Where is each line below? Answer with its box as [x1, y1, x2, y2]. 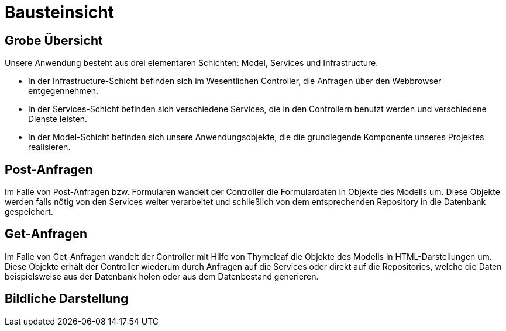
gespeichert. [5, 207, 53, 217]
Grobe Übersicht [5, 33, 103, 48]
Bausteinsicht [5, 2, 115, 22]
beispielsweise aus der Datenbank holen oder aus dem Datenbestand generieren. [5, 271, 319, 281]
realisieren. [28, 142, 71, 152]
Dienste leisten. [28, 114, 88, 124]
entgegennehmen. [28, 86, 99, 96]
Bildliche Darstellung [5, 291, 129, 306]
